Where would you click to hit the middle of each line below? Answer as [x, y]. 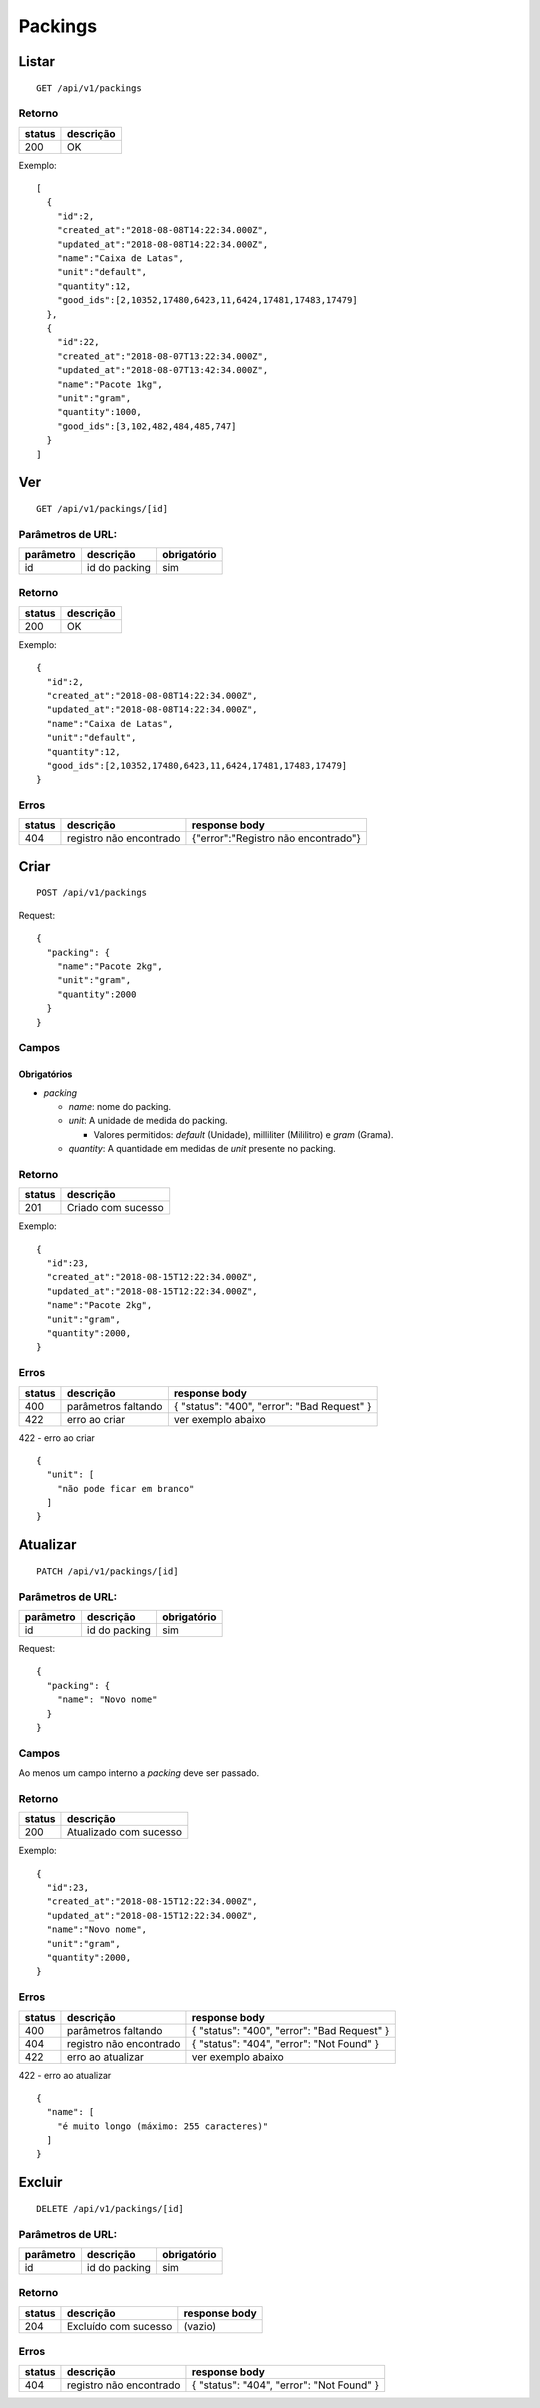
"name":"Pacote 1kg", [110, 384]
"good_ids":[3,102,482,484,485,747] [146, 426]
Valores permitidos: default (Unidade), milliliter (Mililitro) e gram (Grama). [243, 1134]
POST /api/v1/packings [92, 893]
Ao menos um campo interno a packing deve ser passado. [139, 1773]
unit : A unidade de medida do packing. [148, 1121]
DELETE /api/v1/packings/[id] [110, 2208]
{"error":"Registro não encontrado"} [276, 838]
